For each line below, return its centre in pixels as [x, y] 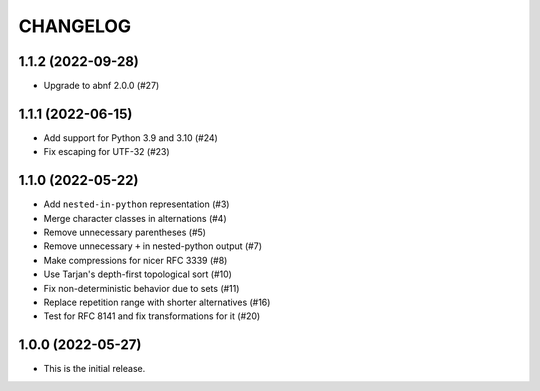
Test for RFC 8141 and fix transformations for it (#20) [152, 316]
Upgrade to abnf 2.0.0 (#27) [101, 86]
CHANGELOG [75, 26]
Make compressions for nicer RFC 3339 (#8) [135, 260]
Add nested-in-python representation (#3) [136, 204]
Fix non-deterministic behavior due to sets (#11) [141, 288]
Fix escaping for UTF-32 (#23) [106, 152]
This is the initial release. [94, 369]
